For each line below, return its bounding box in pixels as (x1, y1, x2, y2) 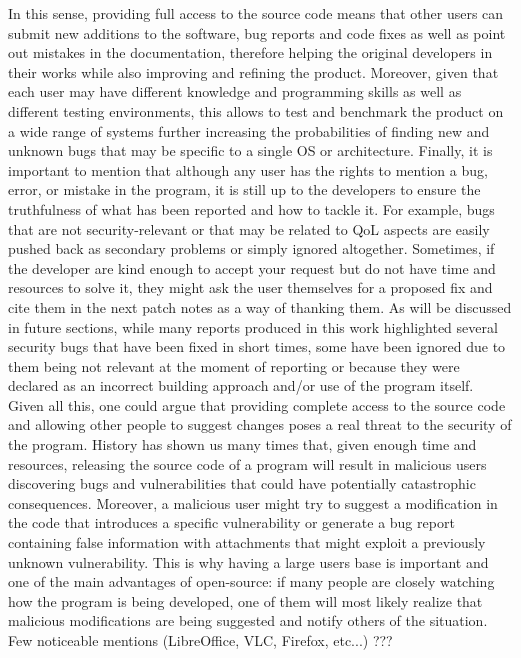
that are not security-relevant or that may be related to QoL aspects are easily (8, 218, 490, 239)
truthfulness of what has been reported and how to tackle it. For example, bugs (8, 198, 495, 219)
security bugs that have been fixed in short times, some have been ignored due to (8, 336, 506, 357)
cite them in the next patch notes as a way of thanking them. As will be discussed (8, 296, 512, 317)
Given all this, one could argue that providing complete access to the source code (8, 394, 506, 415)
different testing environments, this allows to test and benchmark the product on (8, 100, 504, 121)
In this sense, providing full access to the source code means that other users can (8, 3, 504, 23)
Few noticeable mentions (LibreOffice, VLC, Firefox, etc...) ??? (8, 630, 393, 650)
